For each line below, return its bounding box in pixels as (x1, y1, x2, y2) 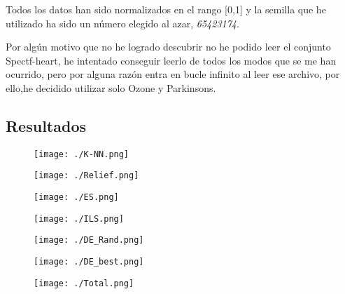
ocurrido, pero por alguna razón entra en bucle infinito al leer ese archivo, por (6, 67, 340, 81)
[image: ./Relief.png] (34, 171, 139, 181)
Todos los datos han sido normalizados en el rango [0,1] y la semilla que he (6, 2, 326, 16)
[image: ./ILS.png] (34, 213, 124, 224)
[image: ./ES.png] (34, 192, 119, 203)
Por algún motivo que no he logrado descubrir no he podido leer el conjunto (6, 39, 331, 54)
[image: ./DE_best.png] (34, 257, 144, 267)
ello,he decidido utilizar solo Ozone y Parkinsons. (6, 80, 216, 95)
